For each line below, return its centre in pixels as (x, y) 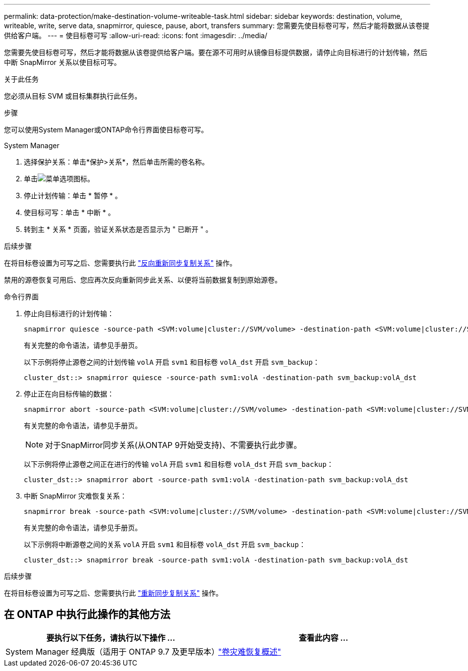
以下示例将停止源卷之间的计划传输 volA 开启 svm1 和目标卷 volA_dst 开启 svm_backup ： (172, 362)
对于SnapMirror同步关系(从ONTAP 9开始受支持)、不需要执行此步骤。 (174, 445)
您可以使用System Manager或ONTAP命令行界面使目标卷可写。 (106, 130)
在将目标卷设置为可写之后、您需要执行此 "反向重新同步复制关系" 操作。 (120, 263)
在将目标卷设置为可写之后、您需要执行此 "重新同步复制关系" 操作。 (113, 593)
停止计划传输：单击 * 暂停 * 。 (73, 196)
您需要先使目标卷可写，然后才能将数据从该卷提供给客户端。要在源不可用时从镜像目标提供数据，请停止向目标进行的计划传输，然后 (216, 52)
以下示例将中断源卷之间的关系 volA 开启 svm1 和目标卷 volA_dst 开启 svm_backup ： (165, 544)
